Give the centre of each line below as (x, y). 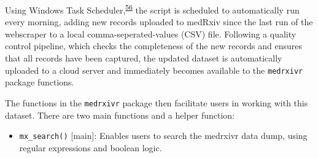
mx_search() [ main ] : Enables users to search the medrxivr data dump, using (163, 136)
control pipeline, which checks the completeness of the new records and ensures (153, 46)
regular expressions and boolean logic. (91, 147)
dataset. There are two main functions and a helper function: (120, 115)
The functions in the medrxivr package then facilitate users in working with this (157, 102)
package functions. (40, 82)
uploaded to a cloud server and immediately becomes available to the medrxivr (154, 70)
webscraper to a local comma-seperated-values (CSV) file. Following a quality (151, 34)
